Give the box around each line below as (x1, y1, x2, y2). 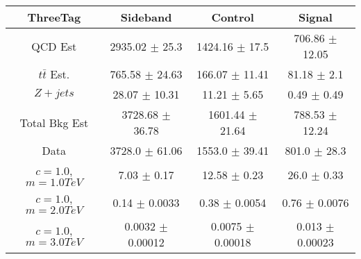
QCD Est (31, 37, 77, 54)
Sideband (120, 9, 172, 25)
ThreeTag (27, 9, 81, 25)
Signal (299, 9, 333, 25)
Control (211, 9, 254, 25)
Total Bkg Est (19, 114, 89, 131)
